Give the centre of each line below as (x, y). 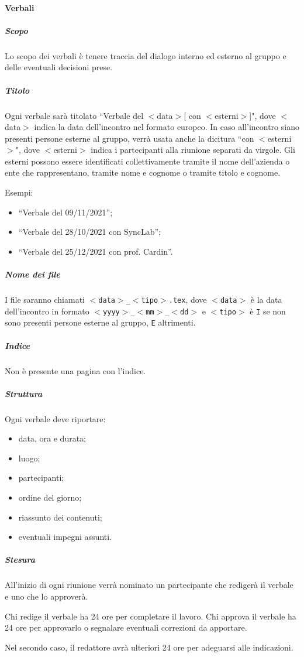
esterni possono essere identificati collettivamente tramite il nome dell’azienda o (147, 161)
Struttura (24, 393)
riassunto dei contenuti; (60, 517)
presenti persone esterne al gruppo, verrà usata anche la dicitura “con (129, 138)
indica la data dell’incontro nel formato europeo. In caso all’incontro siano (167, 127)
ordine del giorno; (50, 497)
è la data (266, 299)
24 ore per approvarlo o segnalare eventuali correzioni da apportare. (126, 627)
